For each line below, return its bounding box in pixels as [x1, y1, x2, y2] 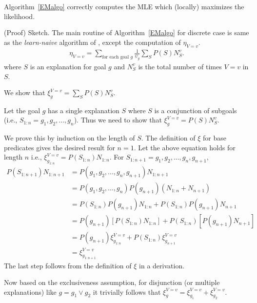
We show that [4, 87, 45, 98]
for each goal [102, 54, 129, 60]
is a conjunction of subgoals [154, 105, 237, 115]
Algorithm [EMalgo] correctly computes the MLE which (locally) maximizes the [4, 1, 244, 11]
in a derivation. [139, 261, 185, 271]
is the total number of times [138, 61, 222, 71]
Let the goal [4, 105, 40, 115]
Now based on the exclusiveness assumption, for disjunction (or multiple [4, 277, 220, 287]
